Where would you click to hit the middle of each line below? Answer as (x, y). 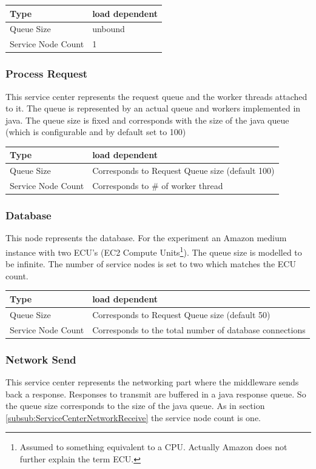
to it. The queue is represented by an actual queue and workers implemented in (153, 108)
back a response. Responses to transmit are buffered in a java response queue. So (156, 394)
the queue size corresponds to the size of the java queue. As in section (135, 406)
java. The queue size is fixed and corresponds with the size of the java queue (147, 120)
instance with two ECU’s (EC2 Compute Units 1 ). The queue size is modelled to (154, 251)
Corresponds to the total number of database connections (199, 329)
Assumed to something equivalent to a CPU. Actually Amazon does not (153, 447)
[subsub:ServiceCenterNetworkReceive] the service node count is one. (133, 417)
